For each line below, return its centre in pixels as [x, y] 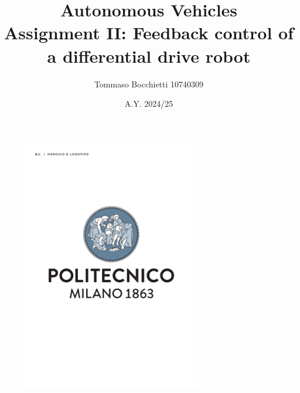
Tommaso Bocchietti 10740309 [149, 84]
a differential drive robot [149, 55]
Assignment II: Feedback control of [149, 33]
